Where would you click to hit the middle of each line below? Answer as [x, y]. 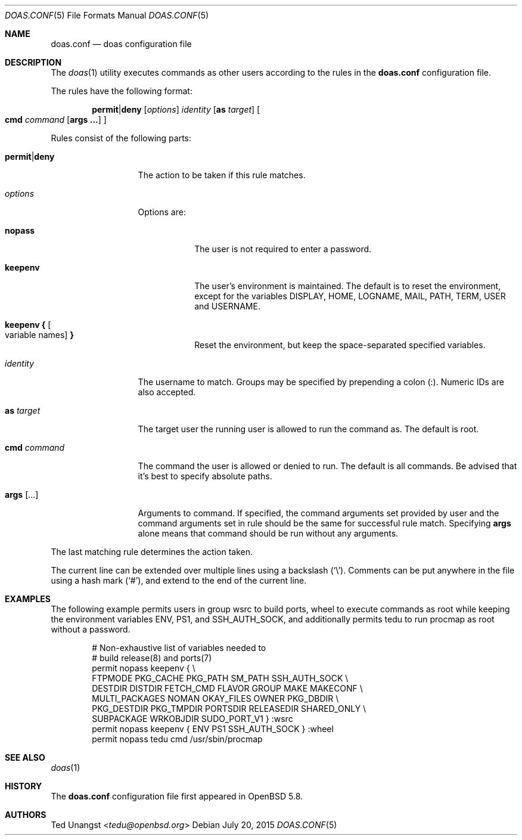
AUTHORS [26, 815]
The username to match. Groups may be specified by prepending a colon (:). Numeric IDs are [321, 382]
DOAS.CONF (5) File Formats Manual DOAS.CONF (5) [107, 15]
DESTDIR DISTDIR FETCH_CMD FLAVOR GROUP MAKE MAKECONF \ [227, 688]
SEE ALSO [25, 757]
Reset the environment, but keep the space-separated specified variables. [340, 345]
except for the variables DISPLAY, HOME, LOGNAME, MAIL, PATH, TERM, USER [350, 296]
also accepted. [167, 392]
